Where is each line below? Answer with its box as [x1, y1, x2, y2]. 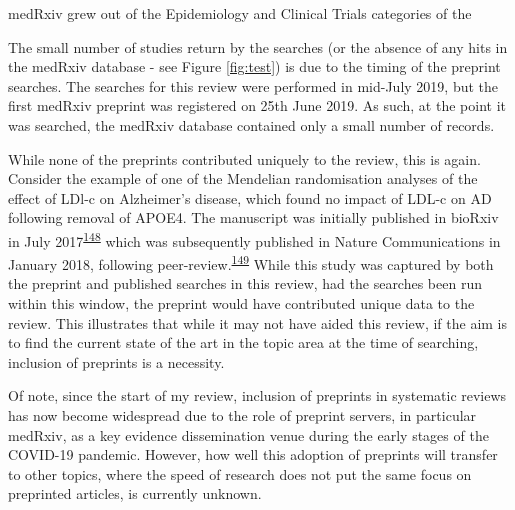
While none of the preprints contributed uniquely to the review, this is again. [8, 148, 481, 169]
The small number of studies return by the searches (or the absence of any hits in [8, 36, 508, 57]
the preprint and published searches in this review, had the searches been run [8, 273, 482, 294]
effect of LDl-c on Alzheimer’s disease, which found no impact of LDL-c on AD [8, 187, 492, 208]
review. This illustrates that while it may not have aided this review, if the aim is [8, 312, 508, 333]
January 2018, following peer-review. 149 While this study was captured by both [8, 251, 494, 274]
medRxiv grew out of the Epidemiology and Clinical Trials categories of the [8, 3, 472, 23]
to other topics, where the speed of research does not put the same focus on [8, 463, 472, 484]
